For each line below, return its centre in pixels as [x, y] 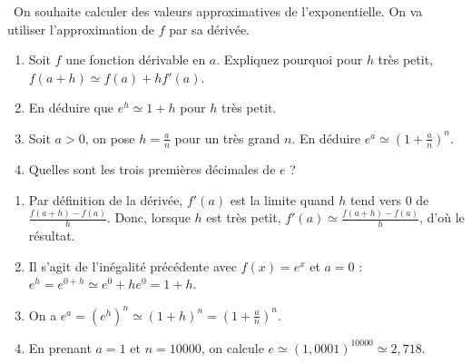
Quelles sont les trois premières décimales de [152, 168]
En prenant [60, 347]
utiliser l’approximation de [81, 29]
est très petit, [244, 217]
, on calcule [232, 347]
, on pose [110, 138]
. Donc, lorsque [148, 217]
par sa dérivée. [209, 29]
